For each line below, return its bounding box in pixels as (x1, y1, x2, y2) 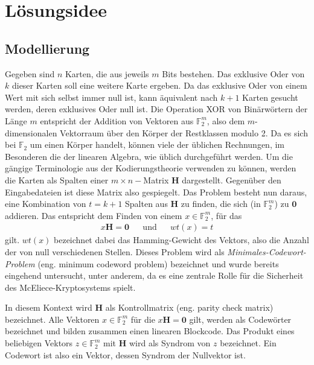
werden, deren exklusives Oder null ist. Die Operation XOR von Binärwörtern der (5, 103, 308, 115)
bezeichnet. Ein (220, 337, 277, 349)
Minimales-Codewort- (227, 245, 306, 258)
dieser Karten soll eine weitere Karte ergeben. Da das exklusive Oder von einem (11, 79, 307, 92)
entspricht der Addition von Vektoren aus (40, 114, 194, 127)
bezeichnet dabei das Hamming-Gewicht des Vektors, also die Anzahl (54, 233, 309, 246)
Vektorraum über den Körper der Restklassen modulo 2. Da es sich (60, 126, 308, 139)
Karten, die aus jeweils (65, 67, 149, 80)
